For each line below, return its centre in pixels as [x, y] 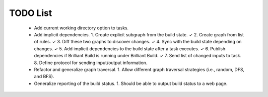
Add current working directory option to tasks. [81, 28]
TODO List [31, 13]
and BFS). [44, 77]
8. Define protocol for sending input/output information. [91, 63]
